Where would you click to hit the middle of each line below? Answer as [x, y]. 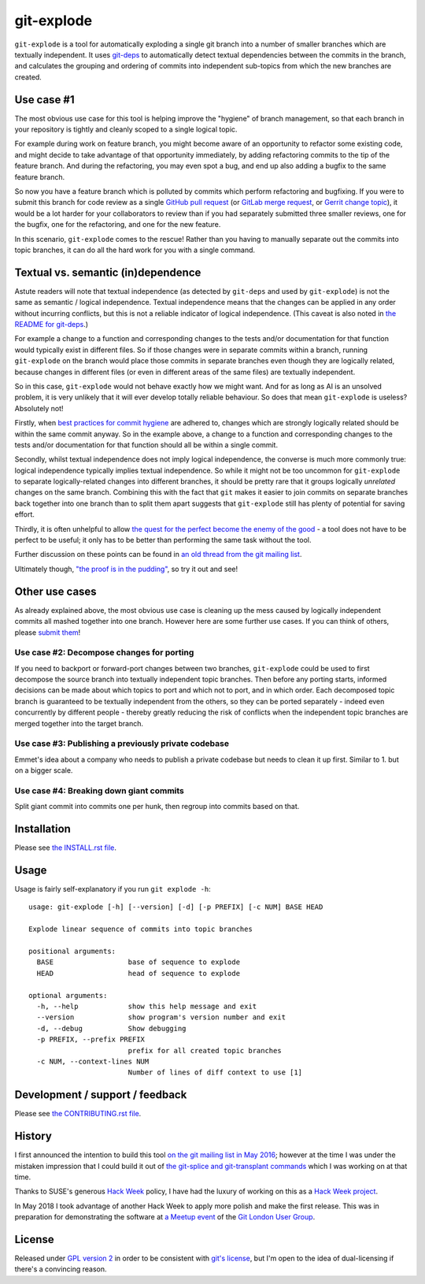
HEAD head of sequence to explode [138, 973]
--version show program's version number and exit [161, 1017]
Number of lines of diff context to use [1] [215, 1072]
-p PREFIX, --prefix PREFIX [91, 1039]
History [33, 1136]
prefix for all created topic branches [205, 1050]
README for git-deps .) [52, 324]
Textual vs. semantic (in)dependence [108, 272]
